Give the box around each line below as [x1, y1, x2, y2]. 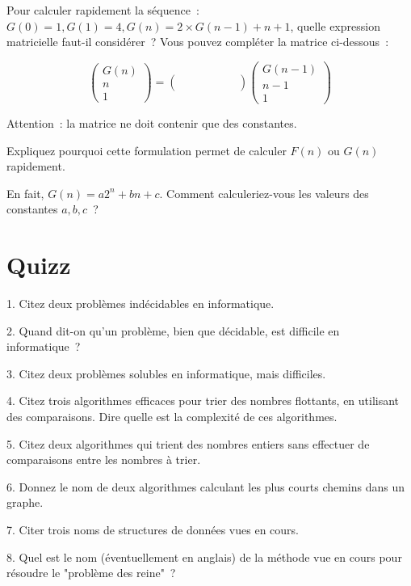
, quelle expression [290, 17, 380, 34]
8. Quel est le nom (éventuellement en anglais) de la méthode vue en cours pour [6, 548, 402, 565]
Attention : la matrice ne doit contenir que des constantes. [6, 114, 297, 131]
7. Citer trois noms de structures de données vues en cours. [6, 521, 299, 538]
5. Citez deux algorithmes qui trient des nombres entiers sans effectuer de [6, 435, 370, 452]
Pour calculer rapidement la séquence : [6, 2, 199, 18]
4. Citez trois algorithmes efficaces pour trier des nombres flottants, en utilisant [6, 392, 400, 409]
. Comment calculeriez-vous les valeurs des [159, 184, 369, 201]
